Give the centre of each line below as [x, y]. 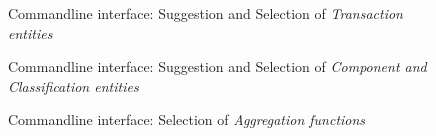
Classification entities [73, 85]
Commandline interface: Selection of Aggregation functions [187, 119]
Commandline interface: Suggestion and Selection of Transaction [205, 13]
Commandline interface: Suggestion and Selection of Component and [217, 66]
